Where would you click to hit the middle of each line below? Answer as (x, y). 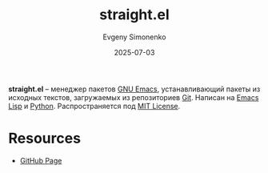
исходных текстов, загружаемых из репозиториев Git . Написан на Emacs (134, 97)
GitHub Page (41, 160)
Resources (45, 139)
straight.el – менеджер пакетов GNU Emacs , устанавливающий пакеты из (134, 89)
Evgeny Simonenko (134, 37)
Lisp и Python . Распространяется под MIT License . (94, 106)
